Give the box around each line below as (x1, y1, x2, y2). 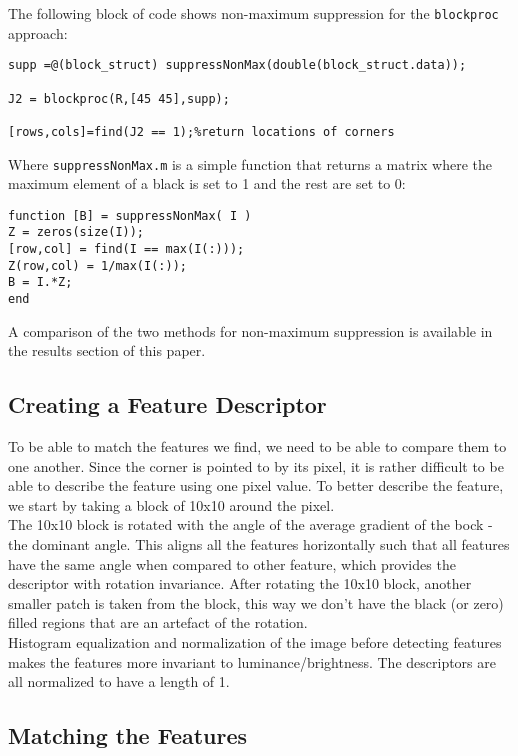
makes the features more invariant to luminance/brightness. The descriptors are (8, 651, 496, 672)
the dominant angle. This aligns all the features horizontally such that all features (8, 534, 510, 555)
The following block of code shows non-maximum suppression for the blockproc (8, 3, 499, 23)
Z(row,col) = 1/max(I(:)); (8, 258, 187, 273)
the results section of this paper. (8, 340, 206, 361)
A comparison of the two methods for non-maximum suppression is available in (8, 320, 493, 341)
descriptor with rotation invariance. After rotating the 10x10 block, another (8, 573, 472, 594)
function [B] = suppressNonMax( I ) (8, 208, 252, 223)
